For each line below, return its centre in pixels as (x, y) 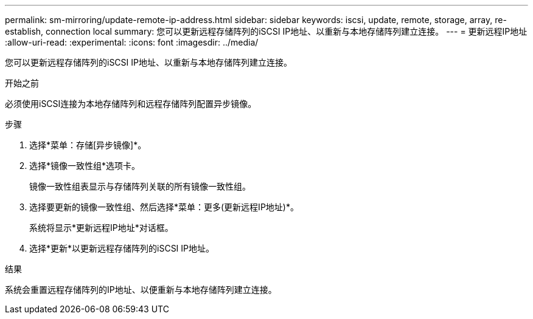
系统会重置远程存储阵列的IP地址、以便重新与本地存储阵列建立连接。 (141, 290)
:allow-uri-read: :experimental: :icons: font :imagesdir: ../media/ (132, 42)
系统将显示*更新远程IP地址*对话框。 (101, 228)
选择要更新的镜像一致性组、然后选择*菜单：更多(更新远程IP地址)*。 (164, 207)
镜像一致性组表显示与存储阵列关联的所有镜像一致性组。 (140, 186)
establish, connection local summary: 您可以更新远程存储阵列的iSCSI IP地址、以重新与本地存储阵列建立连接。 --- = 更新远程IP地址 (266, 31)
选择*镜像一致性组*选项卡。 (85, 166)
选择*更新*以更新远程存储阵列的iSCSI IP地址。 (122, 248)
